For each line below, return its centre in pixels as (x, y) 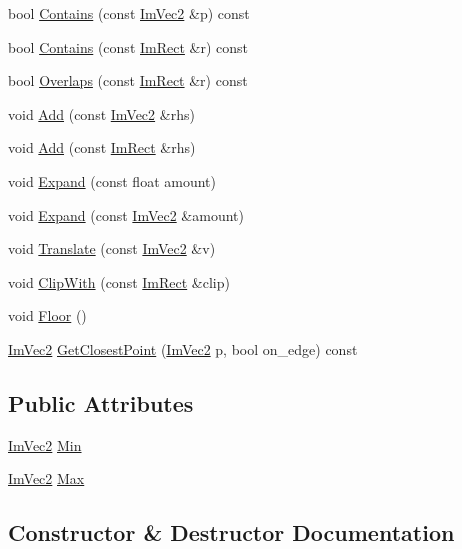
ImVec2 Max (46, 478)
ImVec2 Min (45, 444)
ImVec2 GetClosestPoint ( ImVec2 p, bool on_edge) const (183, 348)
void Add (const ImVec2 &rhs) (101, 113)
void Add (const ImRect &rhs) (102, 147)
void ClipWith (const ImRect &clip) (119, 281)
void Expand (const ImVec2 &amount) (126, 214)
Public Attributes (101, 402)
